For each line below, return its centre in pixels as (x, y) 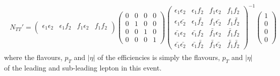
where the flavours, (33, 57)
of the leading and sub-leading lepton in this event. (83, 68)
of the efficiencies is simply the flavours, (159, 57)
